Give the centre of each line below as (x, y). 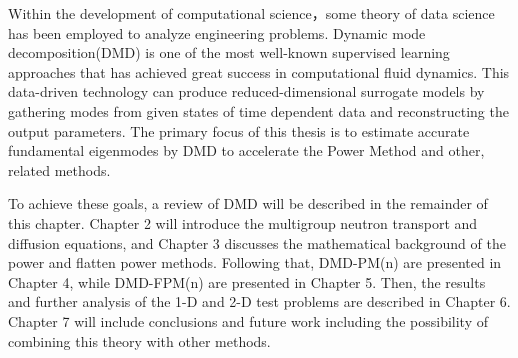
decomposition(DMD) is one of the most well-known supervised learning (229, 52)
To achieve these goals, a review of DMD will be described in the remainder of (248, 203)
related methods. (59, 169)
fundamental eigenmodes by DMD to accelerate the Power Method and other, (246, 150)
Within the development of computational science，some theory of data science (251, 13)
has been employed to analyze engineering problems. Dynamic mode (217, 32)
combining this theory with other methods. (139, 340)
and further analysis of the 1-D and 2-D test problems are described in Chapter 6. (259, 301)
